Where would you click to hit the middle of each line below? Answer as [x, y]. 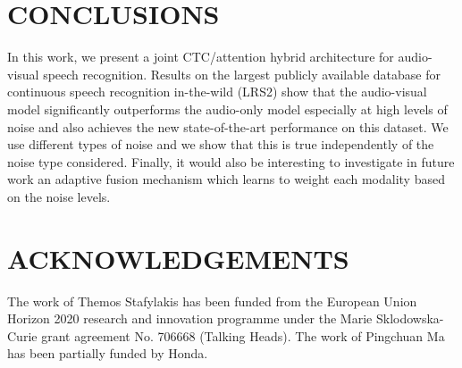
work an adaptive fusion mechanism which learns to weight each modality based [226, 179]
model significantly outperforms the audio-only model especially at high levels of [227, 109]
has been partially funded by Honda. [108, 353]
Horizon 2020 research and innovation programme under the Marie [190, 318]
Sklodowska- [410, 318]
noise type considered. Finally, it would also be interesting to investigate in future [231, 161]
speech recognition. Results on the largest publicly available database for [242, 74]
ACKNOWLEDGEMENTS [178, 258]
